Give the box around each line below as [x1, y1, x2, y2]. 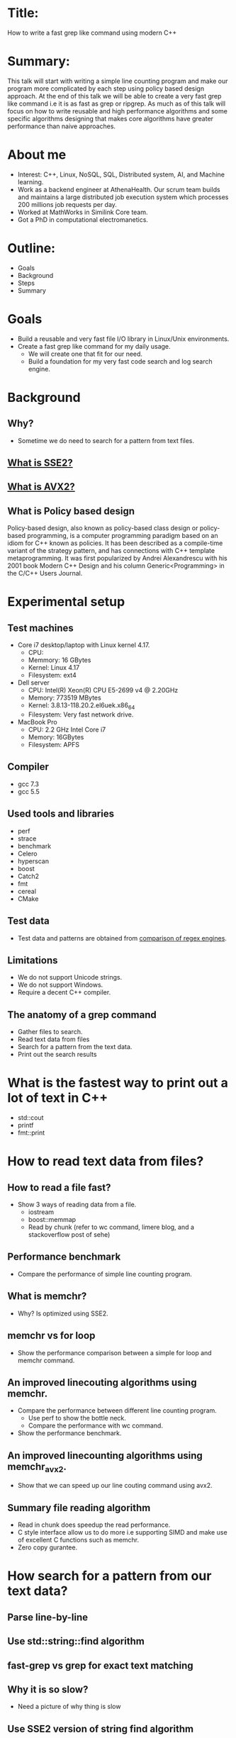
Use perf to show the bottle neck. [28, 1414, 126, 1423]
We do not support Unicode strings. [17, 973, 123, 982]
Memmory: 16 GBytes [28, 656, 91, 664]
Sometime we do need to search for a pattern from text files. [17, 436, 195, 444]
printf [17, 1121, 34, 1130]
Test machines [7, 622, 74, 634]
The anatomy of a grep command [7, 1009, 157, 1021]
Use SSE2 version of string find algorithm [7, 1722, 193, 1734]
